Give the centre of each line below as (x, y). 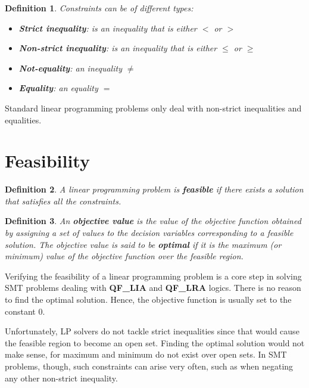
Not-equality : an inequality (70, 68)
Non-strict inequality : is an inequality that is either (118, 48)
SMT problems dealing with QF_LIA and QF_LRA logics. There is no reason (153, 288)
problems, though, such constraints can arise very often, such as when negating (149, 366)
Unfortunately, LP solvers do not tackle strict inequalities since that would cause (152, 331)
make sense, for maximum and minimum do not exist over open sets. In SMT (146, 354)
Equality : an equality (58, 88)
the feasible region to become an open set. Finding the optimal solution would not (155, 342)
